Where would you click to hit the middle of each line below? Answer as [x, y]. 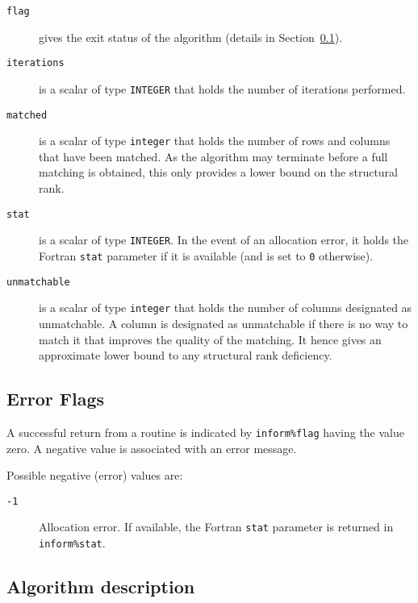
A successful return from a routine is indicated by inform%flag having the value [206, 432]
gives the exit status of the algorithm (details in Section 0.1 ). [191, 37]
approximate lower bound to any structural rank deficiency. [186, 355]
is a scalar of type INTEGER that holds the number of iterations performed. [222, 88]
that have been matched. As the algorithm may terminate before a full [213, 156]
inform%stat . [72, 543]
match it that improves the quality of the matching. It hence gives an [210, 339]
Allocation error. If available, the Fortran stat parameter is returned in [216, 527]
